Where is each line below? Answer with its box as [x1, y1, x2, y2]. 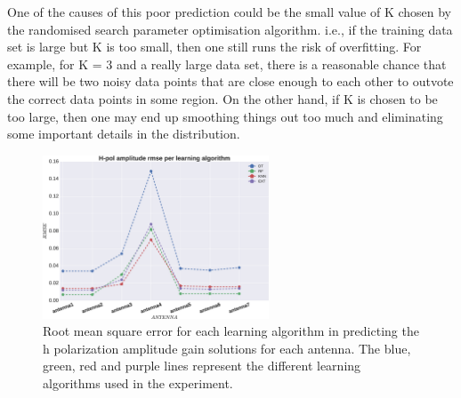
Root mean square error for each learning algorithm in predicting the [43, 322, 419, 340]
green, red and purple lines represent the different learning [43, 356, 361, 375]
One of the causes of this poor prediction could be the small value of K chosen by [7, 3, 451, 20]
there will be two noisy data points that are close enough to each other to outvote [7, 72, 454, 91]
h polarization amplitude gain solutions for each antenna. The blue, [43, 338, 411, 357]
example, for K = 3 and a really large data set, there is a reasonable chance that [7, 54, 447, 73]
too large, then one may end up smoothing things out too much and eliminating [7, 107, 443, 125]
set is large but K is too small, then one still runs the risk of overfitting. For [7, 37, 422, 56]
